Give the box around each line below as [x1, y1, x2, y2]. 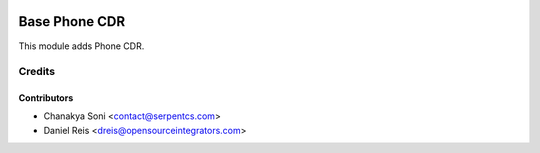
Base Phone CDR [18, 13, 125, 30]
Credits [18, 65, 55, 79]
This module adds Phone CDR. [18, 40, 145, 52]
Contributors [18, 92, 74, 104]
